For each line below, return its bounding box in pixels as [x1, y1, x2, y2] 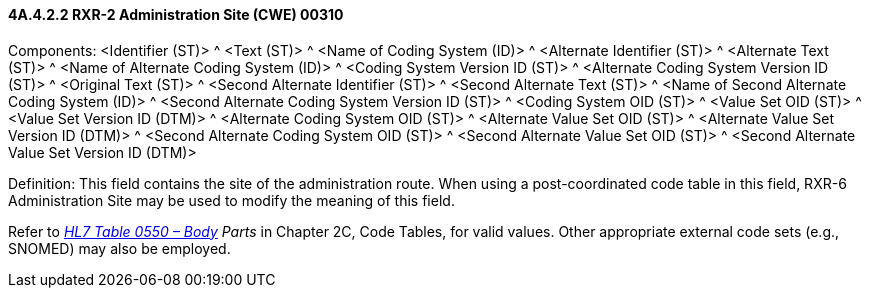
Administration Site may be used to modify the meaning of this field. [8, 191, 455, 209]
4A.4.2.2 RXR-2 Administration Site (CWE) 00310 [8, 6, 344, 23]
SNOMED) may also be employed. [8, 239, 231, 257]
